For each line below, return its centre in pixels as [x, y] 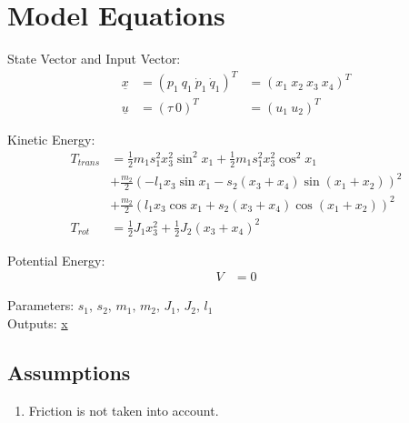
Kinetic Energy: [51, 139]
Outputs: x [38, 323]
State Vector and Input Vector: [94, 59]
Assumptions [69, 373]
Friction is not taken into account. [124, 410]
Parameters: [41, 305]
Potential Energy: [56, 260]
